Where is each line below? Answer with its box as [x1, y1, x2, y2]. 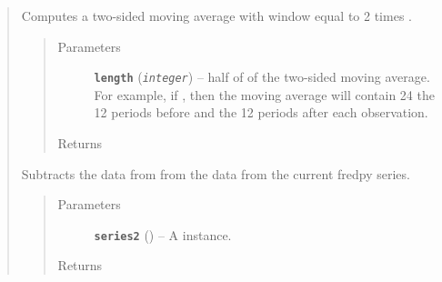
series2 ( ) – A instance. [94, 225, 232, 244]
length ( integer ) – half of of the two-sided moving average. [94, 67, 430, 86]
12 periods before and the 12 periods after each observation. [94, 103, 428, 122]
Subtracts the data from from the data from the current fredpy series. [21, 164, 410, 183]
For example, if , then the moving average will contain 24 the [94, 85, 435, 104]
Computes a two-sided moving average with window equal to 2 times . [21, 6, 412, 25]
